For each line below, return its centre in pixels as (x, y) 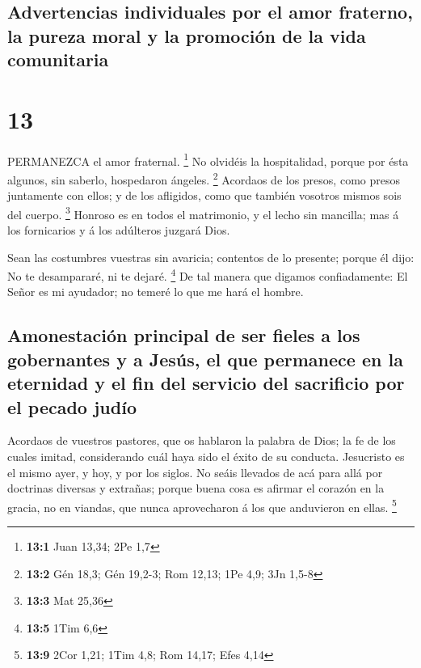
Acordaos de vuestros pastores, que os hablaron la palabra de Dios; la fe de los (202, 440)
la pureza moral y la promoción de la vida (187, 35)
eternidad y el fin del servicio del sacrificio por (206, 383)
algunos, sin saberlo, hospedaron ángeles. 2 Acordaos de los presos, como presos (204, 178)
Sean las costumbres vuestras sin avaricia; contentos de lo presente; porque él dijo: (211, 257)
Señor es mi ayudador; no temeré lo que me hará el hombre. (156, 292)
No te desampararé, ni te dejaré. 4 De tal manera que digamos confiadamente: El (208, 275)
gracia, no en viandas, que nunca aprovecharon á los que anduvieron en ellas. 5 (202, 505)
